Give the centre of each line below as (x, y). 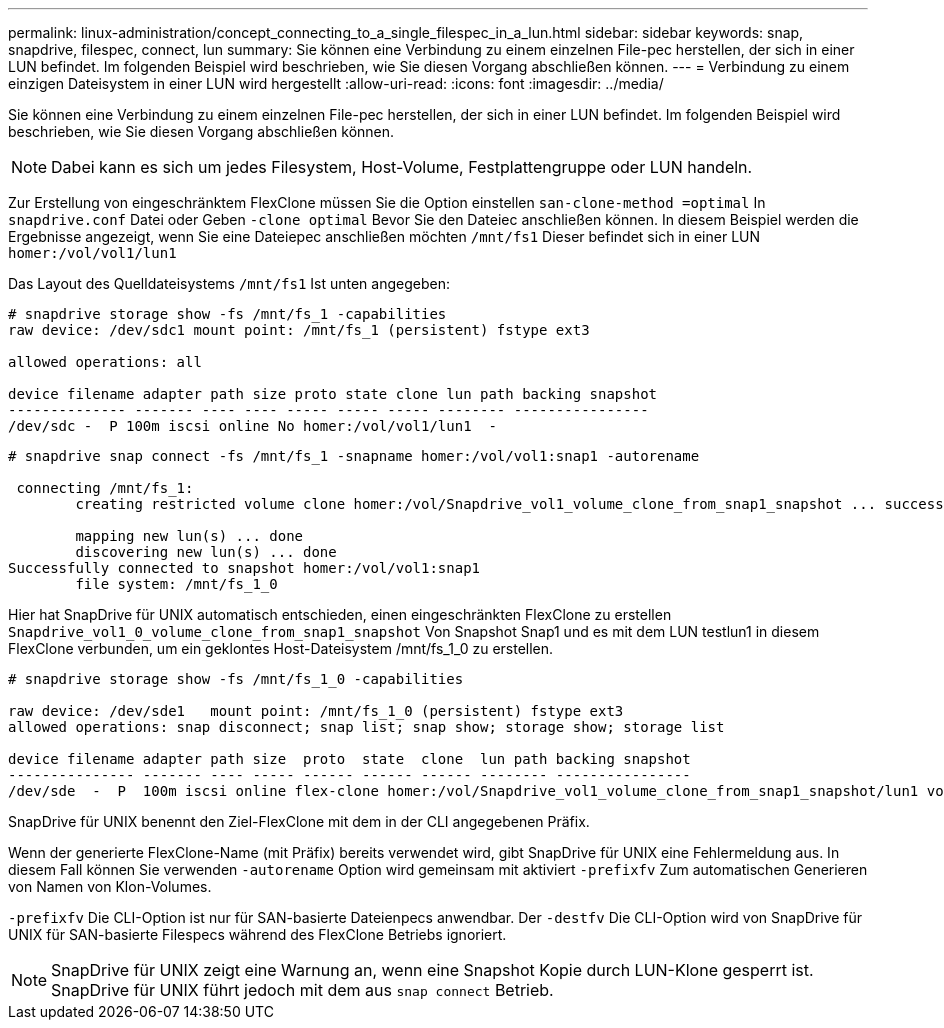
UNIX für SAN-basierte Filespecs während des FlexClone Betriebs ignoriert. (257, 934)
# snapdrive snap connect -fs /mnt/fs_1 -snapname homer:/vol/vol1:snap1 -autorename (354, 456)
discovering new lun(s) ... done (206, 552)
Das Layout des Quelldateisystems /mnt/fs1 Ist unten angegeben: (229, 283)
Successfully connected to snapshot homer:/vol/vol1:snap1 (244, 568)
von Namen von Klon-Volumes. (110, 886)
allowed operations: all (105, 362)
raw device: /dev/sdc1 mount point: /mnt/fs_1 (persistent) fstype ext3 (299, 330)
